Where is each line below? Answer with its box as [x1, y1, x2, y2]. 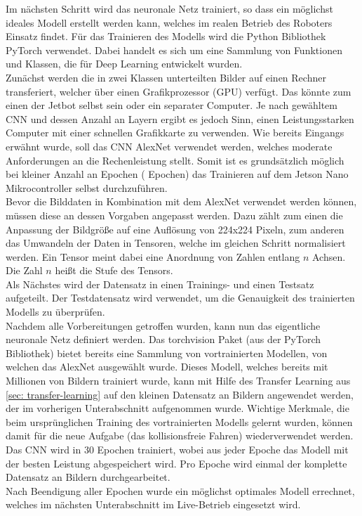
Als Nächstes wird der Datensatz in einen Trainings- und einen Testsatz [6, 276, 314, 291]
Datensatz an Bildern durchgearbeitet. [6, 470, 170, 484]
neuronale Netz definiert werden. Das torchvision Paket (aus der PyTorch [6, 332, 321, 347]
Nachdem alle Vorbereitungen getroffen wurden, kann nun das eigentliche [6, 318, 321, 333]
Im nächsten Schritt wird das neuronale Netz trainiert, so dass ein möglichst [6, 1, 333, 15]
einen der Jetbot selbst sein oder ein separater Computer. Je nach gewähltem [6, 98, 337, 112]
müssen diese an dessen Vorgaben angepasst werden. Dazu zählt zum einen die [6, 207, 343, 222]
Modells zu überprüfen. [6, 304, 105, 319]
